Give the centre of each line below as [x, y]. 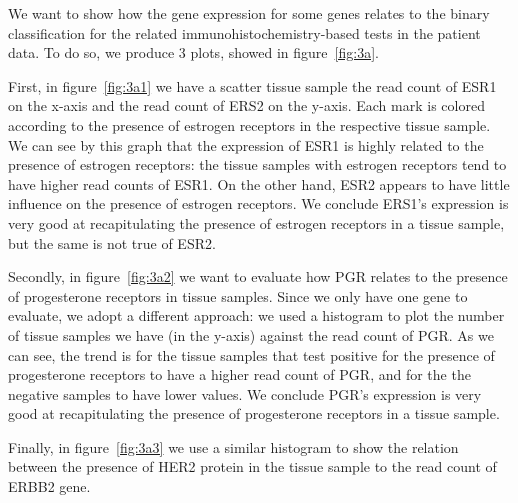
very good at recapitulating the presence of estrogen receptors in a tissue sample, [256, 222]
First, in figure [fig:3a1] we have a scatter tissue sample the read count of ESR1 [252, 85]
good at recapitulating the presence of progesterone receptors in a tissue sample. [254, 413]
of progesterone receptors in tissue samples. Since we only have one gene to [238, 295]
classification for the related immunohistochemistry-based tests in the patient [244, 32]
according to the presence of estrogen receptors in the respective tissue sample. [249, 124]
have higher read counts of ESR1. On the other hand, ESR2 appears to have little [259, 183]
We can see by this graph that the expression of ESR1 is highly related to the [246, 144]
